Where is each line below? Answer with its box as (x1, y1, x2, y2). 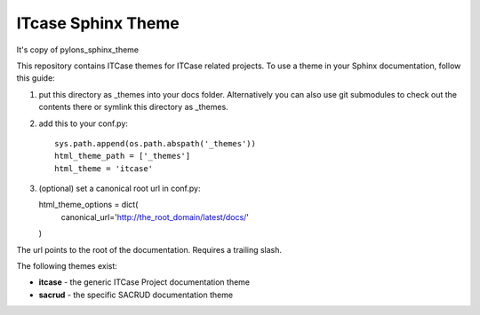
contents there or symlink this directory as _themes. (38, 102, 228, 113)
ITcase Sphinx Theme (16, 13, 180, 33)
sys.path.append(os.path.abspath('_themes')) (54, 138, 257, 148)
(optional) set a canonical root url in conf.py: (38, 183, 201, 194)
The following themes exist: (16, 261, 117, 272)
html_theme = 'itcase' (54, 163, 154, 173)
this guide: (16, 73, 55, 83)
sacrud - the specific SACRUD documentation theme (38, 289, 234, 300)
